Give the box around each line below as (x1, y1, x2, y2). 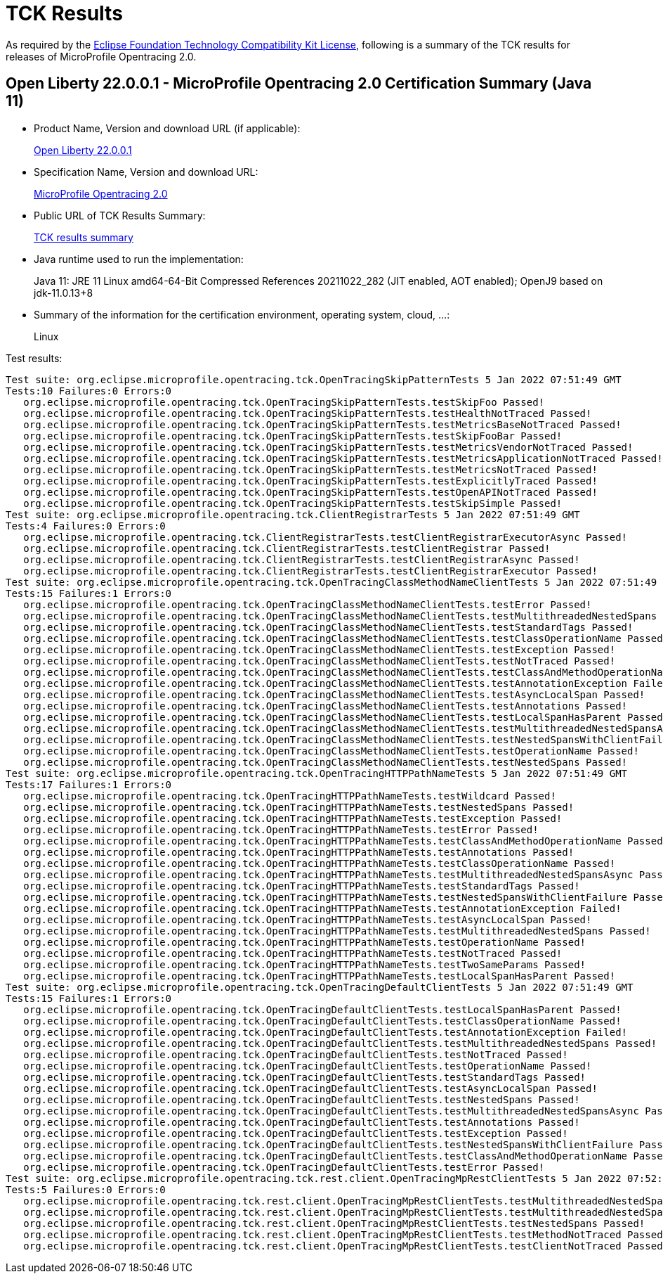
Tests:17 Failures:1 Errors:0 (6, 778, 172, 790)
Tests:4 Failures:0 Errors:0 (6, 520, 166, 532)
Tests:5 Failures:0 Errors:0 (6, 1183, 166, 1195)
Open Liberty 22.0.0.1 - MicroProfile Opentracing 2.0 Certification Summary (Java (6, 75, 592, 93)
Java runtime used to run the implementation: (34, 252, 244, 265)
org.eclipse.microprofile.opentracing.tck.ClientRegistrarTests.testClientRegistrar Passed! (23, 542, 551, 554)
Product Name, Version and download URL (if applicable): (34, 122, 301, 134)
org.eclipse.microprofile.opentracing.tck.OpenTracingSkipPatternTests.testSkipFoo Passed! (23, 396, 545, 408)
